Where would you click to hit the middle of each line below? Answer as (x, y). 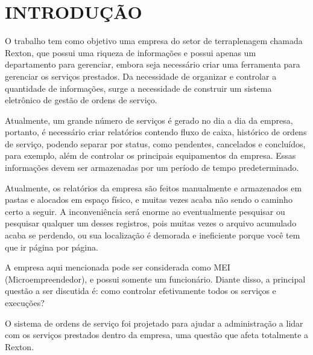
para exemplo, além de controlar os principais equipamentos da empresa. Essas (150, 155)
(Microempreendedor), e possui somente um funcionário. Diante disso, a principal (155, 279)
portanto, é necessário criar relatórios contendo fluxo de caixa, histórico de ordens (156, 132)
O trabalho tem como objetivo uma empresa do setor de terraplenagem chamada (154, 41)
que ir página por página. (52, 247)
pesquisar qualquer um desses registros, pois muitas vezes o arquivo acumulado (151, 223)
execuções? (25, 302)
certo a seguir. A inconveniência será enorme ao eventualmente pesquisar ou (145, 211)
